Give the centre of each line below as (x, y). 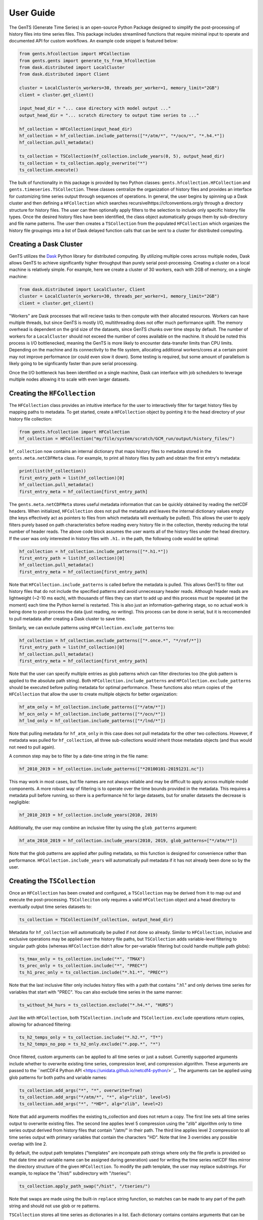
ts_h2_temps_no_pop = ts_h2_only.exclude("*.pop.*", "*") (90, 1044)
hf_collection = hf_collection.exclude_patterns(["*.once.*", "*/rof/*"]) (111, 641)
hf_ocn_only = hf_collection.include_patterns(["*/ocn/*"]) (93, 714)
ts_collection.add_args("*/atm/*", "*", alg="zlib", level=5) (95, 1097)
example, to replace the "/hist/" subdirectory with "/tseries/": (70, 1173)
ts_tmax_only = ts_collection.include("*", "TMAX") (82, 959)
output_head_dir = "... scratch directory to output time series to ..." (109, 115)
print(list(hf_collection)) (53, 471)
